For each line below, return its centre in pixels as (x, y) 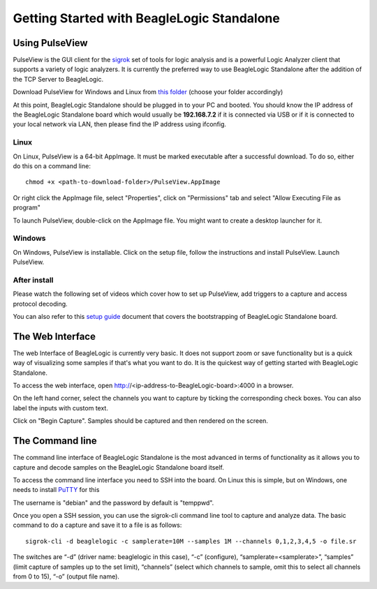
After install (33, 280)
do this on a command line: (52, 166)
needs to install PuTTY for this (56, 490)
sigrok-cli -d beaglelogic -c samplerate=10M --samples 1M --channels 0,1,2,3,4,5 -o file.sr (191, 541)
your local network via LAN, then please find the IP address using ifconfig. (120, 124)
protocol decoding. (40, 304)
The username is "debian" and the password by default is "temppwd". (113, 502)
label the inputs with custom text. (60, 408)
